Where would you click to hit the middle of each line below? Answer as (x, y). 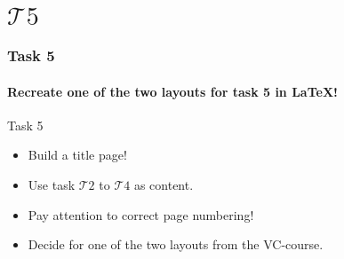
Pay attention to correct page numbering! (141, 214)
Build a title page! (77, 155)
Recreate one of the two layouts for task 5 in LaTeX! (172, 91)
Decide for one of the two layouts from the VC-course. (176, 244)
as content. (164, 185)
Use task (52, 185)
